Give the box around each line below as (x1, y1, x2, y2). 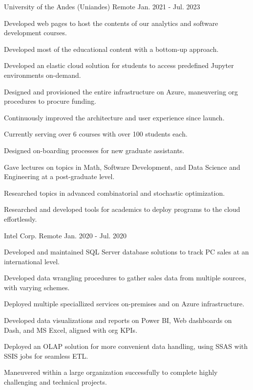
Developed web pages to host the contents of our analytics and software (4, 18, 218, 28)
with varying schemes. (4, 282, 70, 292)
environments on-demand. (4, 69, 81, 80)
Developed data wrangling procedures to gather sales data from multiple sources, (4, 273, 246, 283)
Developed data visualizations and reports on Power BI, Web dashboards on (4, 315, 232, 325)
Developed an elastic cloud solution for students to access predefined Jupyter (4, 60, 234, 70)
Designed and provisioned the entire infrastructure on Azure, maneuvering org (4, 86, 238, 96)
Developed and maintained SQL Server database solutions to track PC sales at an (4, 247, 249, 257)
